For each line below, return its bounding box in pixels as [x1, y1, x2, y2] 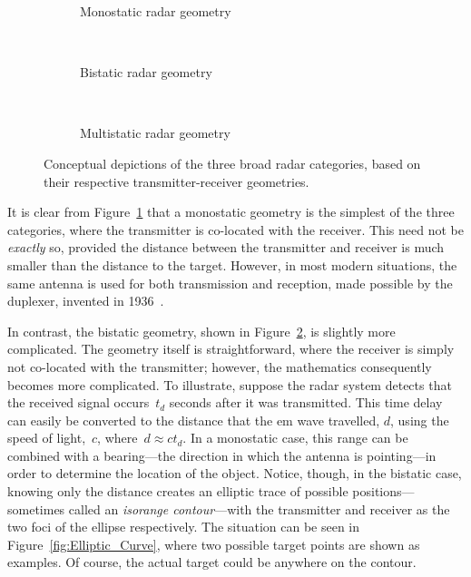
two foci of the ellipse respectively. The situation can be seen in [7, 517, 360, 536]
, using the [390, 410, 449, 429]
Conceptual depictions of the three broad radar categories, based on [44, 153, 421, 172]
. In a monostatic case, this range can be [182, 428, 408, 447]
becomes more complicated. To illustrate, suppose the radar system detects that [7, 375, 452, 394]
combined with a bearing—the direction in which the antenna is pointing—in [7, 445, 437, 465]
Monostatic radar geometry [80, 2, 231, 20]
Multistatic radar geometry [80, 123, 231, 142]
